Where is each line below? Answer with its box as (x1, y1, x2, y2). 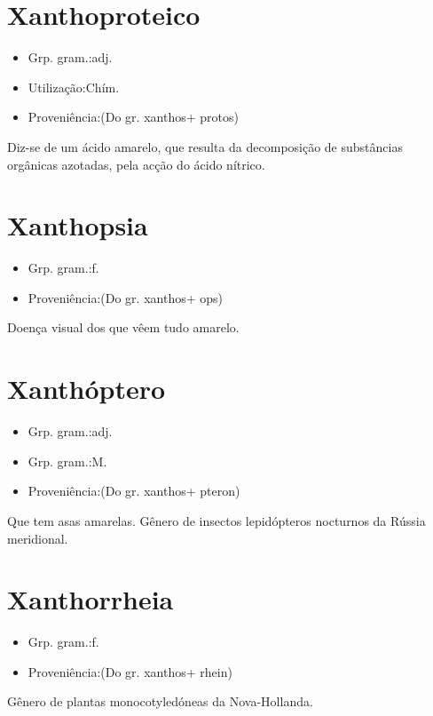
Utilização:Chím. (28, 77, 120, 96)
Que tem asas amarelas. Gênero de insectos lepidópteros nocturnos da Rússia (7, 511, 426, 529)
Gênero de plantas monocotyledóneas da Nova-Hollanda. (7, 692, 313, 711)
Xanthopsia (7, 207, 148, 243)
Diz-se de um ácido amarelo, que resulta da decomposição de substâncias (7, 137, 403, 155)
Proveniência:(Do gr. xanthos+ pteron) (28, 481, 240, 500)
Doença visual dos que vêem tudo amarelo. (7, 318, 240, 337)
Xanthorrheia (7, 581, 174, 617)
